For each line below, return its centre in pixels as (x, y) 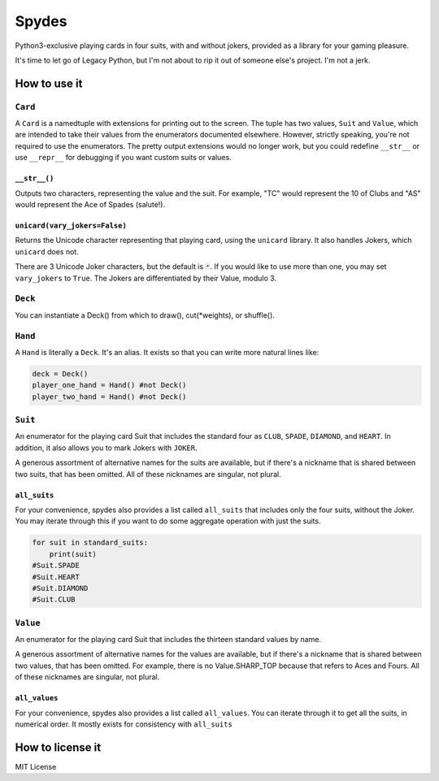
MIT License (36, 766)
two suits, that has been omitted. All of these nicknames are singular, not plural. (148, 474)
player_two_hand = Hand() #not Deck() (109, 397)
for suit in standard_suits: (90, 543)
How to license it (58, 747)
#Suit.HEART (56, 577)
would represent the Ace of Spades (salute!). (90, 205)
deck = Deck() (60, 373)
